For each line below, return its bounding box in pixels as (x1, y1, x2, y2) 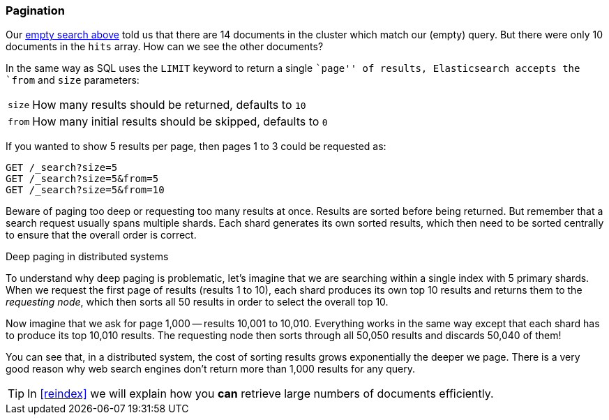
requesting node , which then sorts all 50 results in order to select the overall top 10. (6, 296, 389, 308)
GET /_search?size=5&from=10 (6, 184, 165, 196)
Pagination (6, 3, 65, 17)
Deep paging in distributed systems (6, 250, 169, 263)
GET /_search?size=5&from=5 (6, 173, 159, 185)
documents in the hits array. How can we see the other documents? (6, 40, 324, 53)
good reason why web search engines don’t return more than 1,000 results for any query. (6, 363, 416, 375)
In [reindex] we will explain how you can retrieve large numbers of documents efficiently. (27, 387, 494, 401)
